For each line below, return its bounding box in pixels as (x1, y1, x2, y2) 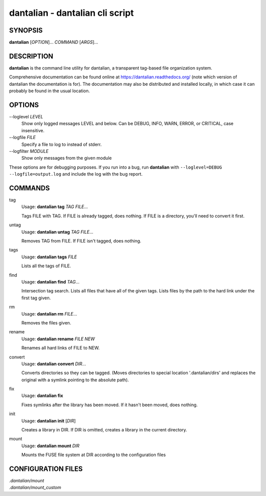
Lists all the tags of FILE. (21, 263, 71, 269)
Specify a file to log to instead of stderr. (21, 141, 102, 147)
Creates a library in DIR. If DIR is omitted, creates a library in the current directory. (21, 427, 187, 433)
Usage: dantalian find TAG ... (21, 279, 80, 284)
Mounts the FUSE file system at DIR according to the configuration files (21, 452, 166, 458)
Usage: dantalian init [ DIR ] (21, 418, 76, 424)
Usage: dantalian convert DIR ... (21, 360, 86, 367)
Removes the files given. (21, 319, 71, 325)
